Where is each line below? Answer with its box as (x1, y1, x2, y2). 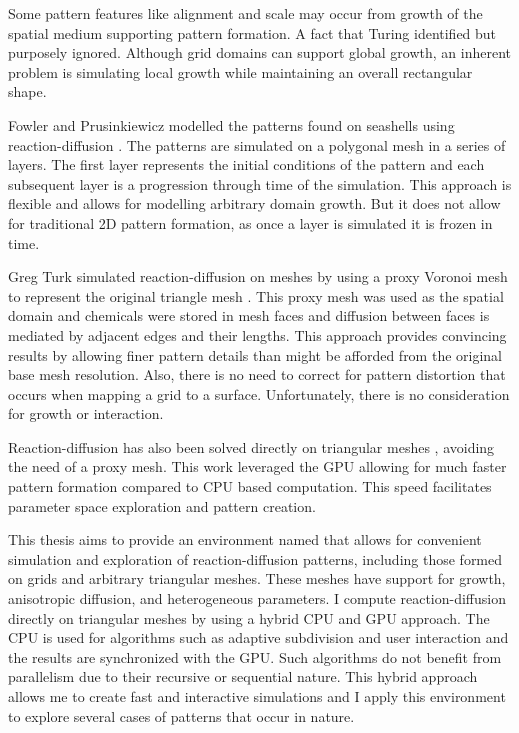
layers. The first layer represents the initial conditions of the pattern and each (8, 154, 485, 175)
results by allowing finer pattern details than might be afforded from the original (8, 344, 503, 365)
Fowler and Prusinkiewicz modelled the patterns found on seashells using (8, 114, 455, 135)
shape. (8, 81, 47, 102)
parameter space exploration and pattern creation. (8, 495, 316, 516)
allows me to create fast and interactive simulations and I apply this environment (8, 686, 506, 706)
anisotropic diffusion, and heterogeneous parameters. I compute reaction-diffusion (8, 588, 506, 609)
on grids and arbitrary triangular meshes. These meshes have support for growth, (8, 568, 506, 589)
